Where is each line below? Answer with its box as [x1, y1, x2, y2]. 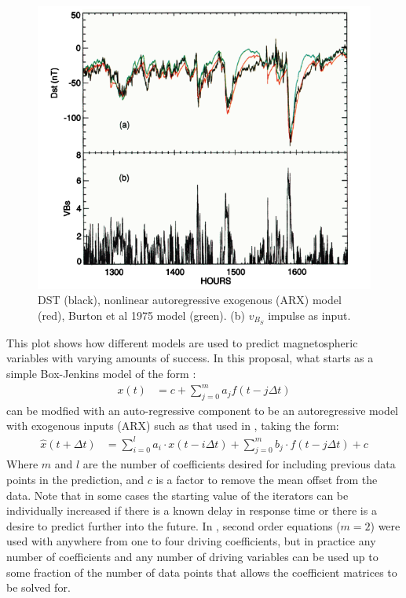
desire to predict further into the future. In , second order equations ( [6, 517, 341, 534]
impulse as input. [268, 306, 351, 323]
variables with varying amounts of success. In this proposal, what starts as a [6, 350, 374, 366]
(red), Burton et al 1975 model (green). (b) [38, 306, 245, 323]
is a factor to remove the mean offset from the [155, 471, 378, 487]
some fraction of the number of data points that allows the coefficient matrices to [6, 563, 397, 580]
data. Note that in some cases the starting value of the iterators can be [6, 486, 349, 503]
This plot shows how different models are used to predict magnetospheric [6, 334, 358, 350]
